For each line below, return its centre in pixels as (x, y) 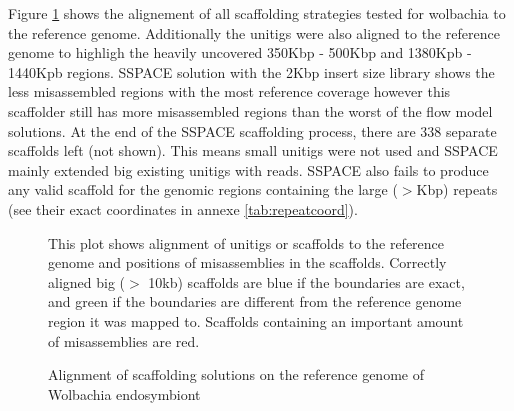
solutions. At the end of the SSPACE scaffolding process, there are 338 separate (252, 130)
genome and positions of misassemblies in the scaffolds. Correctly (247, 262)
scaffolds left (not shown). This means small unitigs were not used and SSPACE (253, 150)
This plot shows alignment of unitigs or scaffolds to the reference (246, 242)
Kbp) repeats (457, 189)
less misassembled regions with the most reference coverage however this (229, 91)
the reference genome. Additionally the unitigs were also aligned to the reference (254, 32)
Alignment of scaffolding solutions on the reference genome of (236, 374)
